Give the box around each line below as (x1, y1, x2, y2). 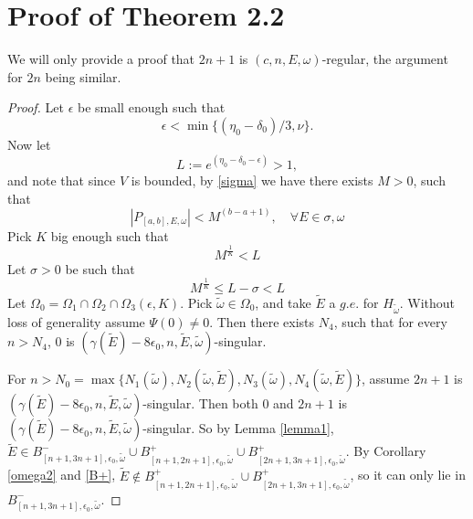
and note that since (7, 171, 116, 189)
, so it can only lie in (350, 465, 466, 484)
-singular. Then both (142, 394, 258, 413)
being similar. (45, 67, 121, 86)
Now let (7, 134, 51, 154)
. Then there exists (209, 312, 315, 331)
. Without (399, 292, 456, 312)
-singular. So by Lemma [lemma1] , (142, 418, 334, 438)
